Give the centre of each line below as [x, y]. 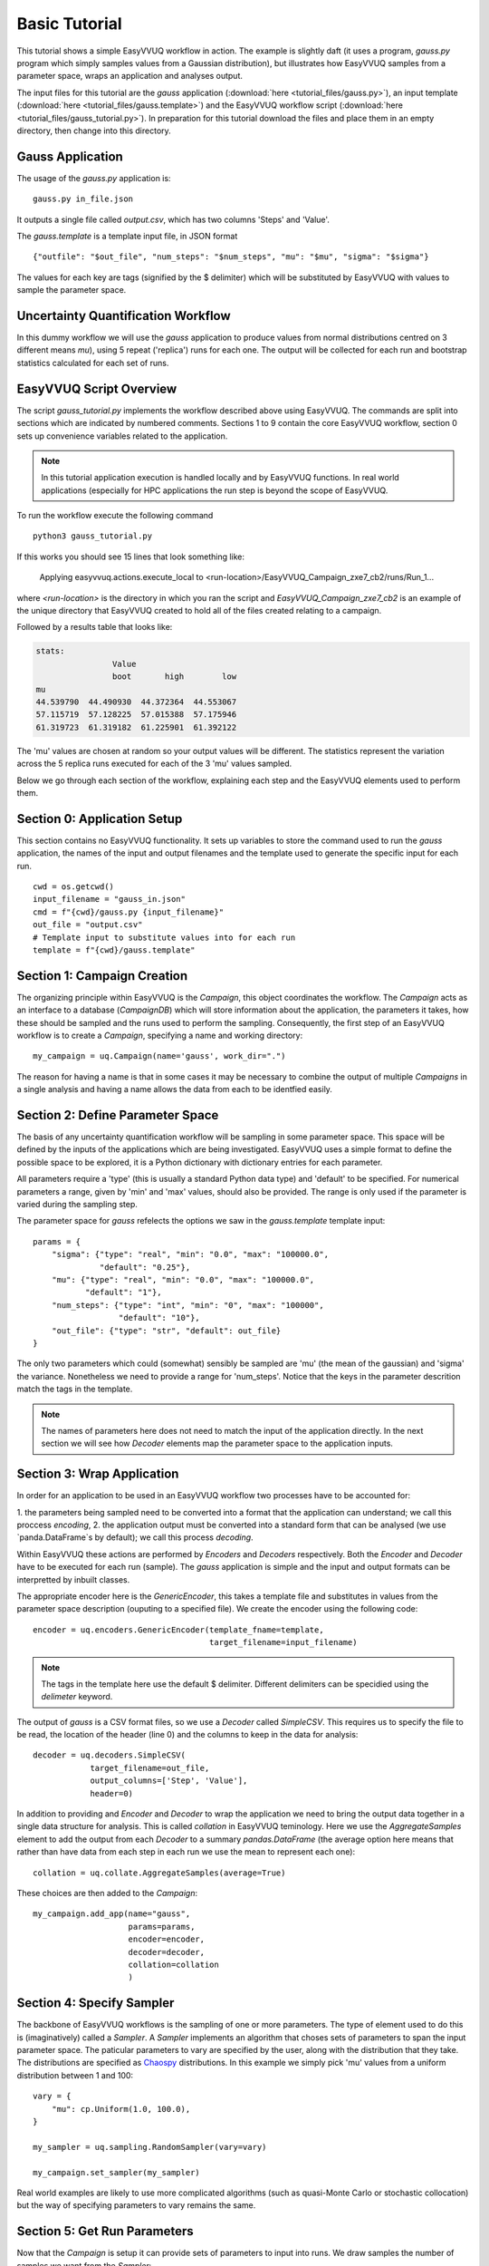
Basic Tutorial [69, 24]
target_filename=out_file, [150, 1768]
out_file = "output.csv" [88, 925]
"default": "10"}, [159, 1318]
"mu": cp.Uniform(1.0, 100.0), [121, 2109]
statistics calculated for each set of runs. [93, 363]
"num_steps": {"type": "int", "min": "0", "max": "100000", [188, 1305]
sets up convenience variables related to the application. [122, 436]
